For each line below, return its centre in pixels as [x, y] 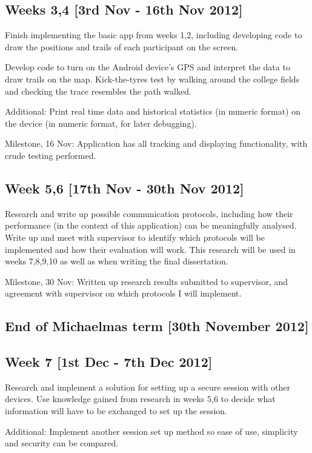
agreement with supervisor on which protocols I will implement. [123, 293]
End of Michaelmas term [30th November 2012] [157, 326]
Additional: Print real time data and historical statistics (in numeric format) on [153, 111]
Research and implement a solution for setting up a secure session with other [148, 387]
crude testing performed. [51, 155]
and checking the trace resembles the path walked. [98, 91]
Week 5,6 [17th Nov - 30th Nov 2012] [124, 188]
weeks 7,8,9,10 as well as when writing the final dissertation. [117, 261]
